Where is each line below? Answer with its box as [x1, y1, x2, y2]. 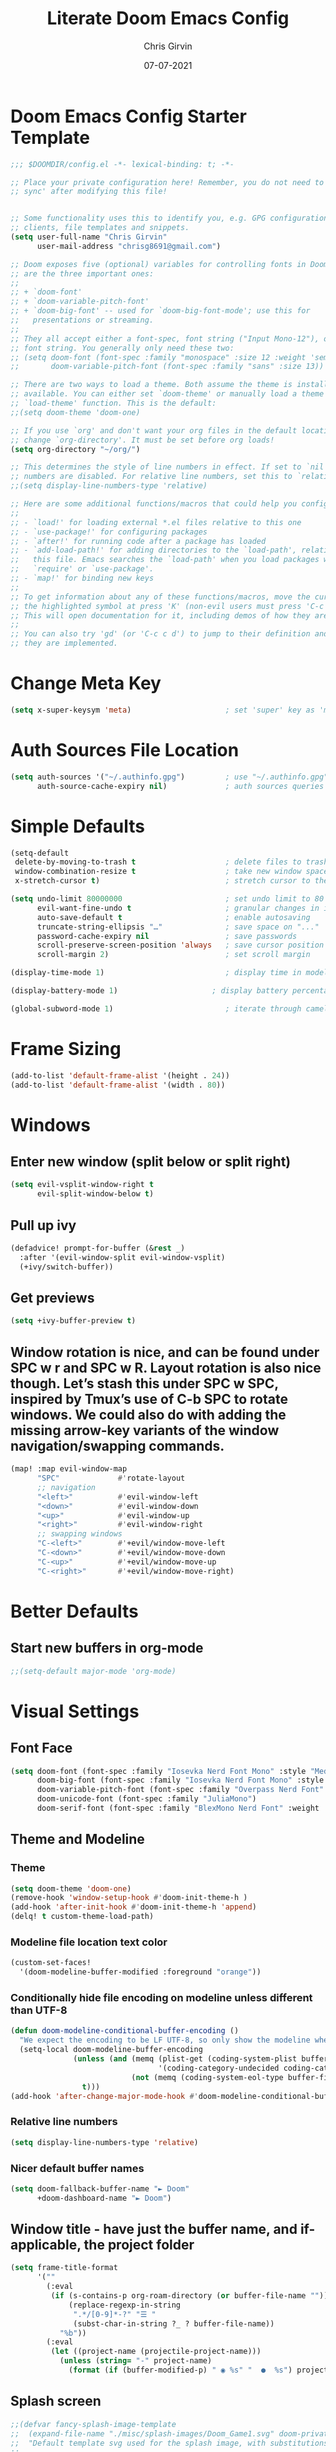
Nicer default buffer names [10, 2161, 145, 2175]
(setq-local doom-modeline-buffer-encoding [19, 2045, 203, 2055]
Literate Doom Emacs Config [46, 7, 290, 30]
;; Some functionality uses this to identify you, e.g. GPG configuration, [10, 213, 333, 224]
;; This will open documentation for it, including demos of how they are [10, 610, 329, 621]
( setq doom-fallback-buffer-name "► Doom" [10, 2183, 190, 2194]
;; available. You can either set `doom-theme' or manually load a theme [10, 389, 325, 399]
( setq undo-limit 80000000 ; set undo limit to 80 [10, 894, 325, 904]
